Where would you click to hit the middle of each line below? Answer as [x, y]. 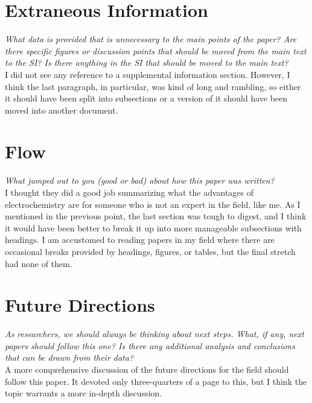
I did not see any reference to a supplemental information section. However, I [148, 74]
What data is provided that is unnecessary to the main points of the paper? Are [151, 39]
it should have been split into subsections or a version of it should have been [146, 98]
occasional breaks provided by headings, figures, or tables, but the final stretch [150, 251]
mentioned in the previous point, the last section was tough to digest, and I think [156, 216]
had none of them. [39, 263]
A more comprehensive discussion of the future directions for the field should [147, 369]
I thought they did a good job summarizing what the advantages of [129, 192]
